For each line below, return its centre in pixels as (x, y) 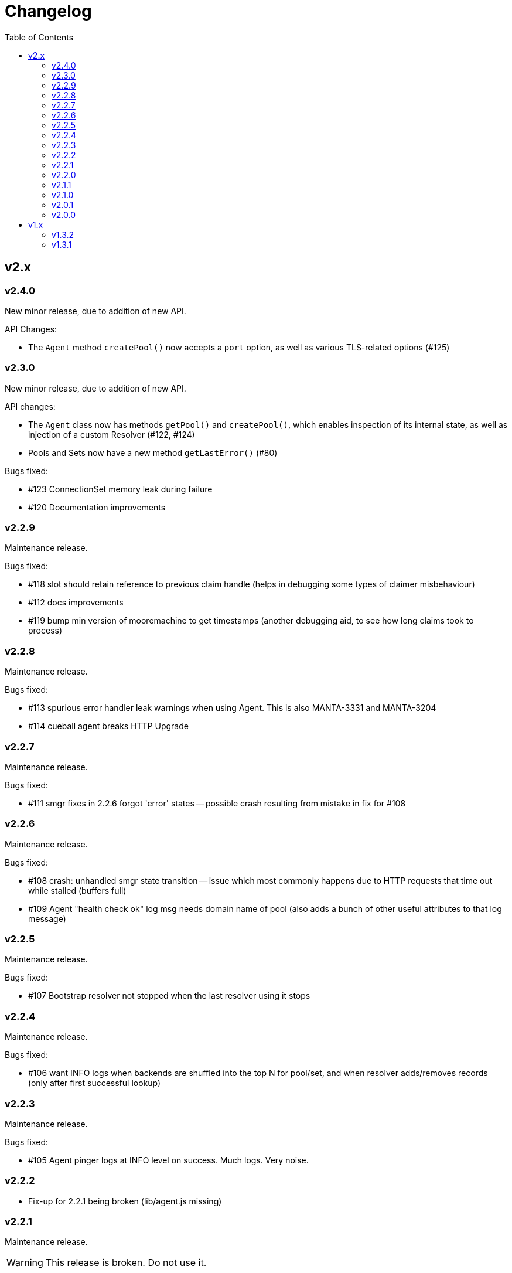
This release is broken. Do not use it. (126, 1263)
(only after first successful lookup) (95, 1083)
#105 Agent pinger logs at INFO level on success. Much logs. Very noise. (168, 1160)
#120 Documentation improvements (97, 507)
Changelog (48, 11)
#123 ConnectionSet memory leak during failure (120, 489)
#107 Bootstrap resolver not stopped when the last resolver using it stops (169, 996)
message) (47, 918)
